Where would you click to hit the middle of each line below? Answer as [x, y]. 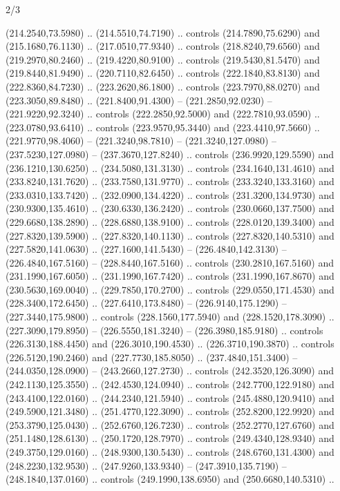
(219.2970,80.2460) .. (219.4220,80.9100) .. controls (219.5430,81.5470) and [163, 59]
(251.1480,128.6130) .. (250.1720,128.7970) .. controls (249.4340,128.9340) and [170, 438]
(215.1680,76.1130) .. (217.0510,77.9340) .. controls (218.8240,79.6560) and [163, 46]
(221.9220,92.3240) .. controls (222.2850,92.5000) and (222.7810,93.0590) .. [163, 114]
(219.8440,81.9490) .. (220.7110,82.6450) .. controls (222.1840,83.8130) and [163, 73]
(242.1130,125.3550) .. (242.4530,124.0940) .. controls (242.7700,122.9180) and [170, 384]
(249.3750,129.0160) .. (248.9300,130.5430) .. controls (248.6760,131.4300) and [170, 452]
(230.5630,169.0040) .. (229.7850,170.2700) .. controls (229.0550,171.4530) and [170, 289]
